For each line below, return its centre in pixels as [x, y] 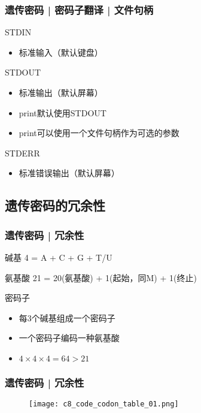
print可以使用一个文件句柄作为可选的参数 [99, 133]
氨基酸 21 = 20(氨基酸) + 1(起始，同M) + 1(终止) [101, 277]
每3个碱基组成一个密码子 [67, 317]
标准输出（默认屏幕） [61, 92]
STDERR [22, 153]
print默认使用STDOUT [63, 112]
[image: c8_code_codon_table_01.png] [104, 404]
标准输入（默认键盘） [61, 52]
